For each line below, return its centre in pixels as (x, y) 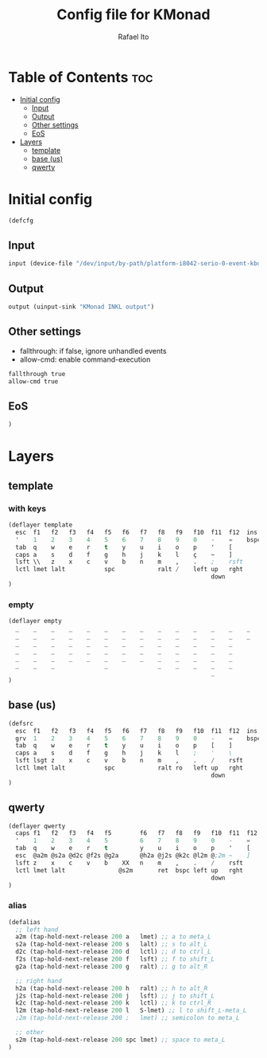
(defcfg (21, 221)
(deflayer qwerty (37, 826)
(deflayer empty (35, 621)
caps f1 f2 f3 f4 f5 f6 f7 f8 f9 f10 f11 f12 (137, 833)
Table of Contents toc (81, 77)
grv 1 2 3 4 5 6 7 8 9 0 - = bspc (138, 739)
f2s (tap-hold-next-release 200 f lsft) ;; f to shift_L (115, 959)
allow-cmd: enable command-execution (85, 359)
